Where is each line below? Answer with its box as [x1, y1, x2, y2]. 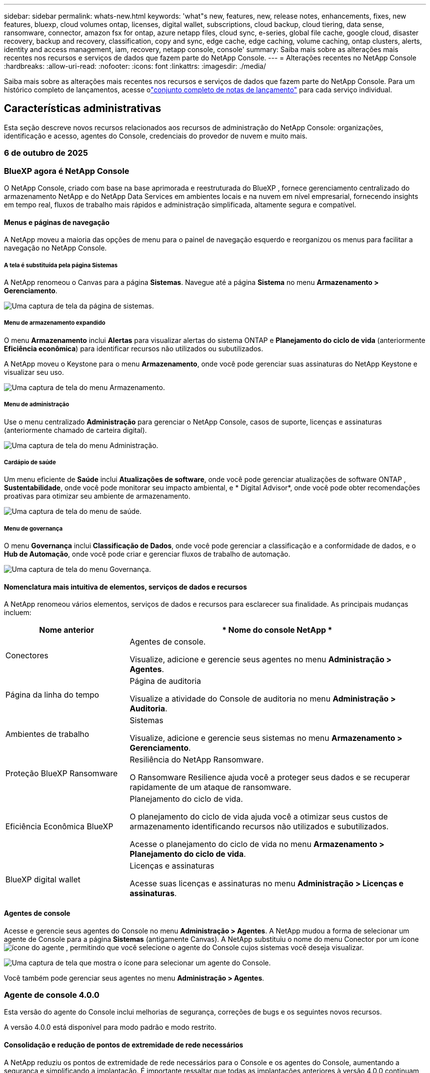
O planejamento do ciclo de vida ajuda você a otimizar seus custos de [130, 812, 388, 822]
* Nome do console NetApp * [222, 625, 332, 635]
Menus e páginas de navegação [4, 218, 109, 226]
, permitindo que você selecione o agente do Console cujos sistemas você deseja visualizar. [66, 943, 364, 952]
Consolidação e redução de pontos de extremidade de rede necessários [4, 1040, 243, 1049]
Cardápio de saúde [4, 458, 56, 466]
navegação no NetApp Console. [4, 244, 107, 253]
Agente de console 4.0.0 [4, 989, 100, 1000]
